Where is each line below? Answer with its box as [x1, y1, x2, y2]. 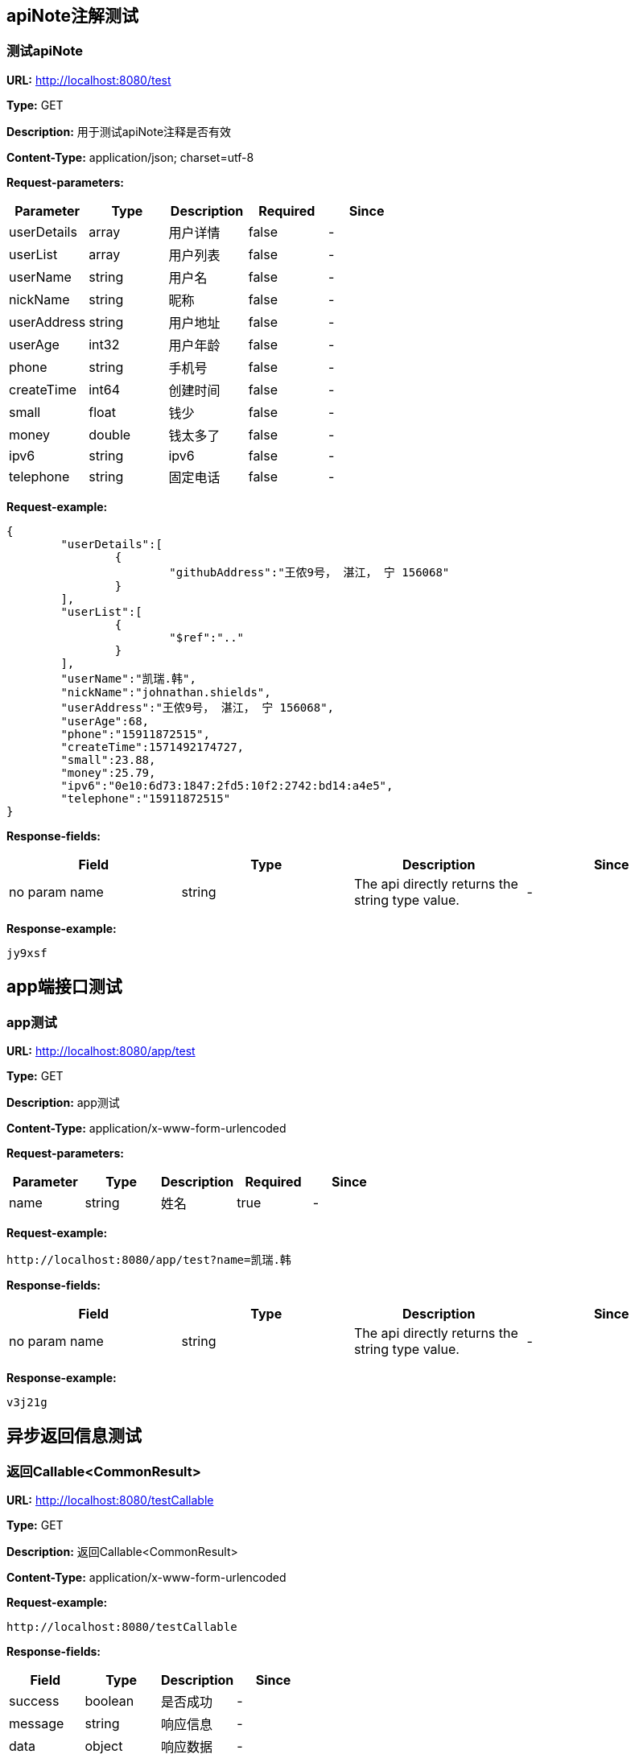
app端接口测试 [6, 976, 122, 997]
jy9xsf [6, 946, 47, 960]
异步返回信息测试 [6, 1426, 142, 1447]
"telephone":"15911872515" [60, 791, 231, 805]
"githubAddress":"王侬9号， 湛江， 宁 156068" [169, 565, 450, 579]
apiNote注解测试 [6, 6, 139, 26]
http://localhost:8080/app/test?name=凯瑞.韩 [6, 1253, 291, 1267]
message [9, 1715, 64, 1732]
